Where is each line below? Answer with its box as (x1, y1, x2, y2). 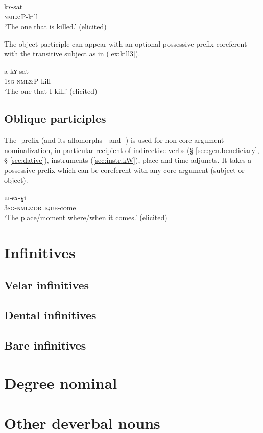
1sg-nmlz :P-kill (4, 75, 51, 86)
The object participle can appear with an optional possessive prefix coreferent (4, 38, 247, 49)
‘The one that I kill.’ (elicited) (4, 85, 98, 96)
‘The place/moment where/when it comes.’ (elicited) (4, 212, 168, 223)
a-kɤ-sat (4, 65, 29, 76)
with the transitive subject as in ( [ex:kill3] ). (4, 48, 140, 59)
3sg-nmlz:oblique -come (4, 202, 76, 212)
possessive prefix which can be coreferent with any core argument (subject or (4, 164, 245, 175)
